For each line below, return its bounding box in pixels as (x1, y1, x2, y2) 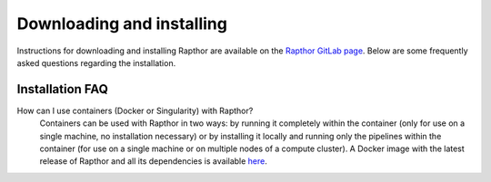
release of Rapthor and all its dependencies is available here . (39, 156, 268, 167)
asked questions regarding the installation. (16, 57, 176, 68)
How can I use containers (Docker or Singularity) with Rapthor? (16, 105, 254, 116)
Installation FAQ (16, 81, 109, 97)
